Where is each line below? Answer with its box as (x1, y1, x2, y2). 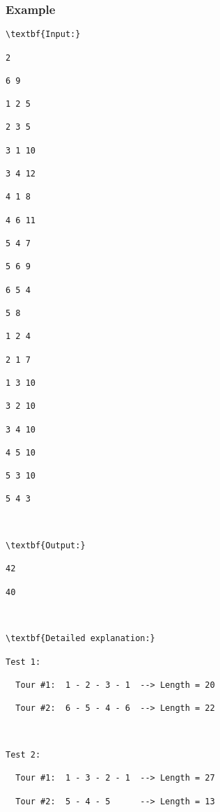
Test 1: (6, 656, 41, 667)
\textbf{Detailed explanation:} (6, 633, 155, 644)
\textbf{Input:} (6, 29, 81, 40)
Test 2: (6, 749, 41, 760)
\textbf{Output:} (6, 541, 86, 551)
